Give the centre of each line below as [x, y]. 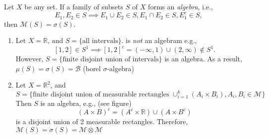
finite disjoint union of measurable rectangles [101, 94]
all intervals [100, 41]
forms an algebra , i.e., [180, 6]
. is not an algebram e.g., [159, 40]
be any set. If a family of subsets [74, 6]
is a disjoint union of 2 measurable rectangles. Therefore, [102, 121]
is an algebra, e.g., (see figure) [86, 103]
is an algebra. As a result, [203, 59]
